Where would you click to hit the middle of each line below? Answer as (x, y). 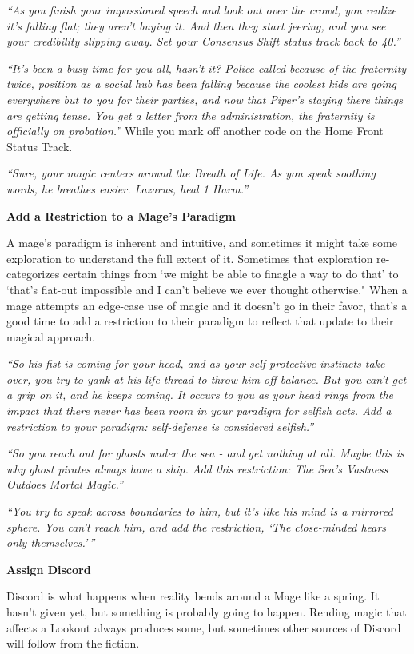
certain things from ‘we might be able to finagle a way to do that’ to (231, 274)
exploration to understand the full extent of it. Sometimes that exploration (190, 258)
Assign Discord (49, 569)
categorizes (33, 274)
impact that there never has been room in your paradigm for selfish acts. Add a (199, 411)
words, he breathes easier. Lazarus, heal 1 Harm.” (127, 188)
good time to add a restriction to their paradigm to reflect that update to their (200, 321)
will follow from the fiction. (73, 643)
